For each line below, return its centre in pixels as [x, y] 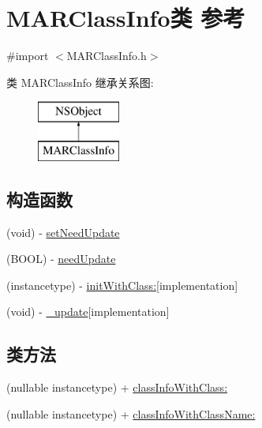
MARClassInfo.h [107, 56]
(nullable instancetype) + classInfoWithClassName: [131, 413]
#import [28, 56]
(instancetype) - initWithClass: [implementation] [122, 285]
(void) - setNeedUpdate [63, 232]
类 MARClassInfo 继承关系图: [80, 82]
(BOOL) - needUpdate [61, 259]
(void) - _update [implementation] [88, 312]
